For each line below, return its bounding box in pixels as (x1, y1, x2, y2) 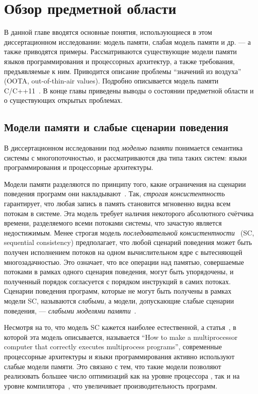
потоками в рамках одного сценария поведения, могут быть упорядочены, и (4, 266, 234, 277)
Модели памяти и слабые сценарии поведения (4, 119, 229, 135)
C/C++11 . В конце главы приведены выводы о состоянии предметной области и (4, 85, 254, 95)
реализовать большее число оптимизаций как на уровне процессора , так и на (4, 371, 240, 381)
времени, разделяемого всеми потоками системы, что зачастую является (4, 218, 222, 228)
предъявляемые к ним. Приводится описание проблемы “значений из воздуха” (4, 66, 242, 76)
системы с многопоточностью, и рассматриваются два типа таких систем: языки (4, 152, 247, 162)
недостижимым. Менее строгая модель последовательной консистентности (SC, (4, 227, 255, 237)
